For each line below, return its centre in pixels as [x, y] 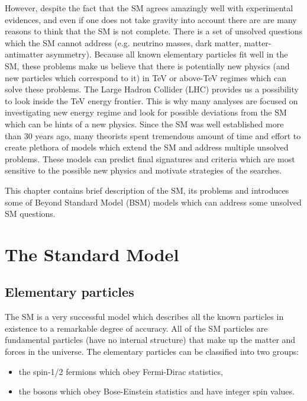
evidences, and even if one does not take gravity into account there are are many [151, 19]
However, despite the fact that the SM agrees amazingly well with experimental [149, 8]
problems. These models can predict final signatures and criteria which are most [150, 158]
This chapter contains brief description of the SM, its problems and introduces [147, 190]
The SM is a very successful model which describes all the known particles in [144, 317]
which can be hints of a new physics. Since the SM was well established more [144, 123]
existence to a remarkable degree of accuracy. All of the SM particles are [136, 328]
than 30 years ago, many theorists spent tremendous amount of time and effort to [153, 135]
